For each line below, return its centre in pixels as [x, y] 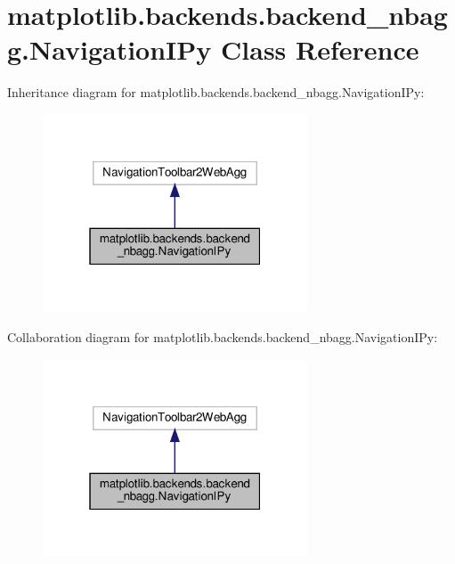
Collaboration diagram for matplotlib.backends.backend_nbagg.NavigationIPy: [223, 337]
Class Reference [320, 49]
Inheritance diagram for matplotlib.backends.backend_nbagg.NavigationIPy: [216, 92]
